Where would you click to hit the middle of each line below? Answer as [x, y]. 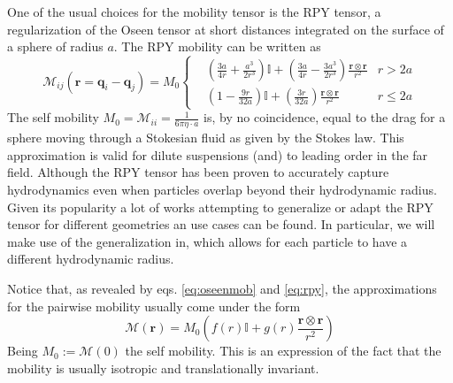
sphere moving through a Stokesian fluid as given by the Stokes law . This [206, 138]
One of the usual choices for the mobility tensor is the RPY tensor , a [194, 11]
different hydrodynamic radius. [91, 259]
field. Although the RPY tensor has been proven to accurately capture [198, 172]
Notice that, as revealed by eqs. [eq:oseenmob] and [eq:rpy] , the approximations [222, 288]
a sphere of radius [55, 46]
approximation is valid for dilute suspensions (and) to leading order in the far [218, 154]
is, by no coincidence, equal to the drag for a [325, 117]
